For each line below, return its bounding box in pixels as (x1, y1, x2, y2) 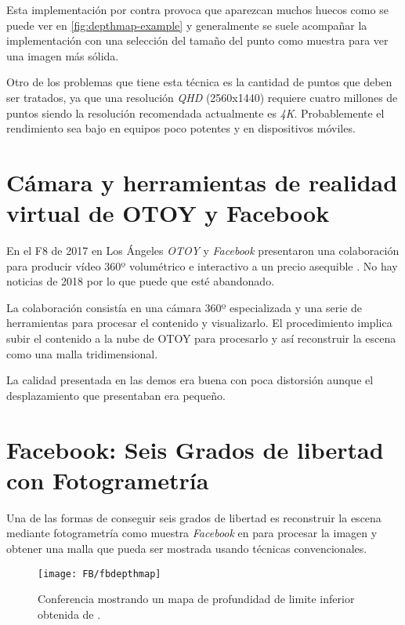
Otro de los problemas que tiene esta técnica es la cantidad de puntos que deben (6, 74, 392, 90)
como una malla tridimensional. (6, 345, 158, 362)
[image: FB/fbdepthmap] (38, 568, 161, 580)
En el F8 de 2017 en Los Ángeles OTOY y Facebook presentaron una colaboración (6, 242, 400, 259)
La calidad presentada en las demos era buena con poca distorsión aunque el (6, 372, 374, 388)
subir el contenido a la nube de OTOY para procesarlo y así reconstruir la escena (6, 330, 396, 347)
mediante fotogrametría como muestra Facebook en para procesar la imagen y (6, 525, 378, 541)
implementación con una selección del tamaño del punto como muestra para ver (6, 32, 389, 49)
